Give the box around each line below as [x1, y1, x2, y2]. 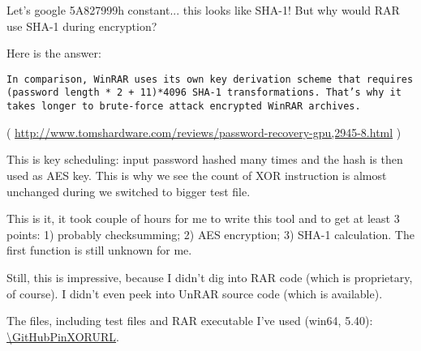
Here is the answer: [6, 45, 101, 62]
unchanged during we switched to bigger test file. [6, 182, 251, 199]
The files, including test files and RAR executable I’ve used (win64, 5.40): [6, 312, 373, 329]
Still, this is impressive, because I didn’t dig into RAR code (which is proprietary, [6, 268, 413, 285]
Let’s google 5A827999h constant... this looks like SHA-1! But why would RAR [6, 2, 400, 18]
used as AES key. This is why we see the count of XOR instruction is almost [6, 166, 387, 183]
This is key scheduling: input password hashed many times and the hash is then [6, 151, 403, 168]
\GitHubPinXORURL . [6, 327, 119, 345]
